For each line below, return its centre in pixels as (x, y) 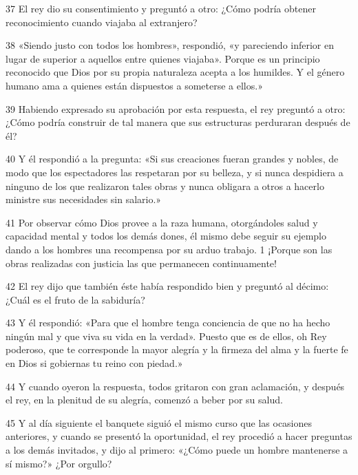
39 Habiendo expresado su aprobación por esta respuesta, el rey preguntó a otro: (176, 108)
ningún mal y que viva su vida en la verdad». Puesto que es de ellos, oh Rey (166, 336)
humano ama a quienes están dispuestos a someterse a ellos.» (134, 85)
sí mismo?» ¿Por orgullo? (59, 463)
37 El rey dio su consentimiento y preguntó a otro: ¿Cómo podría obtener (161, 8)
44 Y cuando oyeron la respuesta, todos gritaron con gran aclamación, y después (175, 386)
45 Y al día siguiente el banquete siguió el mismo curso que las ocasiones (159, 422)
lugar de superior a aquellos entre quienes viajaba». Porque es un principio (163, 58)
